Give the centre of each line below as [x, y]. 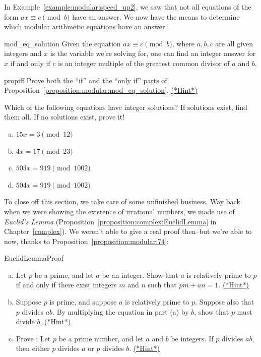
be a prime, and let [64, 275]
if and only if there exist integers [66, 285]
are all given [234, 43]
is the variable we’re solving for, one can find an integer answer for [153, 53]
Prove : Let [33, 338]
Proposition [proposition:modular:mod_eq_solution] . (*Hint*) [101, 90]
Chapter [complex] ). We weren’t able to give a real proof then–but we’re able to [128, 231]
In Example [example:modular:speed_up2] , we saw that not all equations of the [128, 7]
